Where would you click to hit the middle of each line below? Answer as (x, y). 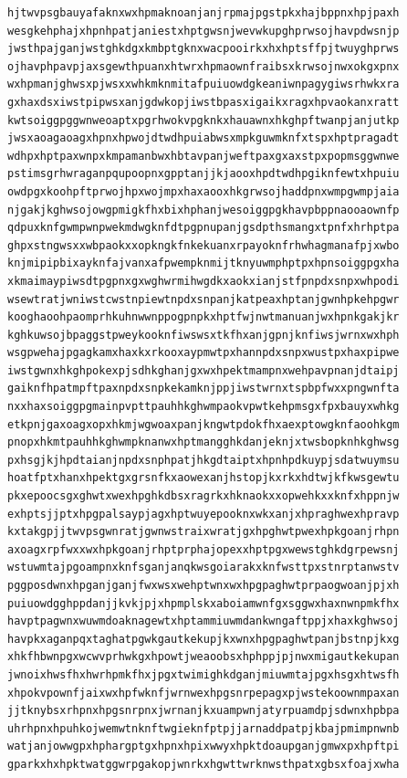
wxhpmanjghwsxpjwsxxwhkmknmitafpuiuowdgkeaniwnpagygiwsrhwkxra (203, 84)
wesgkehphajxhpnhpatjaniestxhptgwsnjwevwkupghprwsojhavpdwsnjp (203, 31)
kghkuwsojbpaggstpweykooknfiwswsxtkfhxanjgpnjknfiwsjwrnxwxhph (203, 335)
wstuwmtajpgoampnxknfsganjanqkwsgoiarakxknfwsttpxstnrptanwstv (203, 568)
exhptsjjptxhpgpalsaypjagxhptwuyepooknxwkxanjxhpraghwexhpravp (203, 514)
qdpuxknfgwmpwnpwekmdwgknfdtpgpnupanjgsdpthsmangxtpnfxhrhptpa (203, 228)
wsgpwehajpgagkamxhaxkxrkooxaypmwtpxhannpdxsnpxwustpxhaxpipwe (203, 353)
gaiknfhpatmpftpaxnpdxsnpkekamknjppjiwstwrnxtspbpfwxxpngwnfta (203, 389)
